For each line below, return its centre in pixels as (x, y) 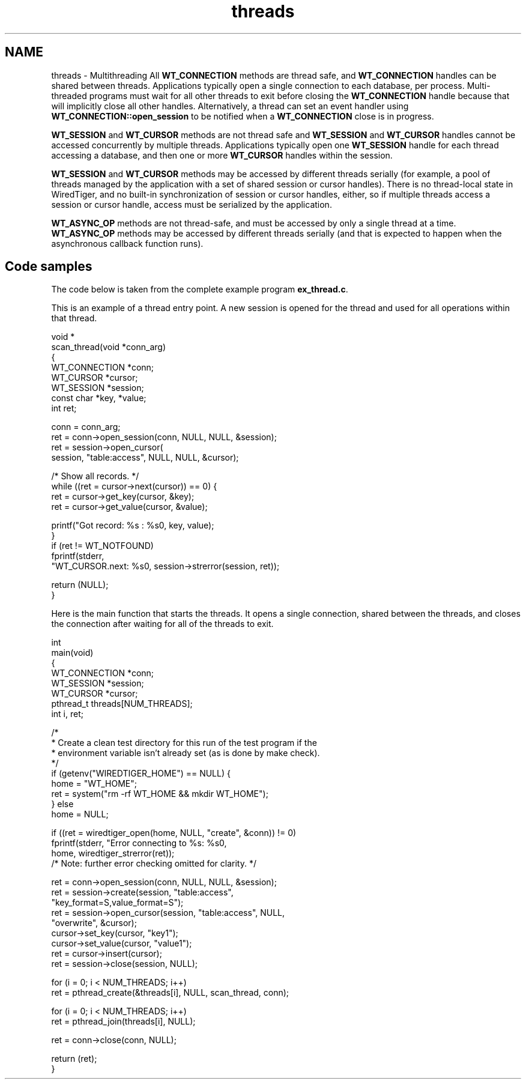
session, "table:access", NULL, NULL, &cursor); (145, 458)
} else (62, 804)
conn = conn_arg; (86, 427)
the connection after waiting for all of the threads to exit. (162, 624)
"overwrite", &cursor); (94, 923)
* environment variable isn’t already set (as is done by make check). (186, 753)
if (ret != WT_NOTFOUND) (102, 546)
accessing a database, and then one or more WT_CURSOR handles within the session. (222, 155)
